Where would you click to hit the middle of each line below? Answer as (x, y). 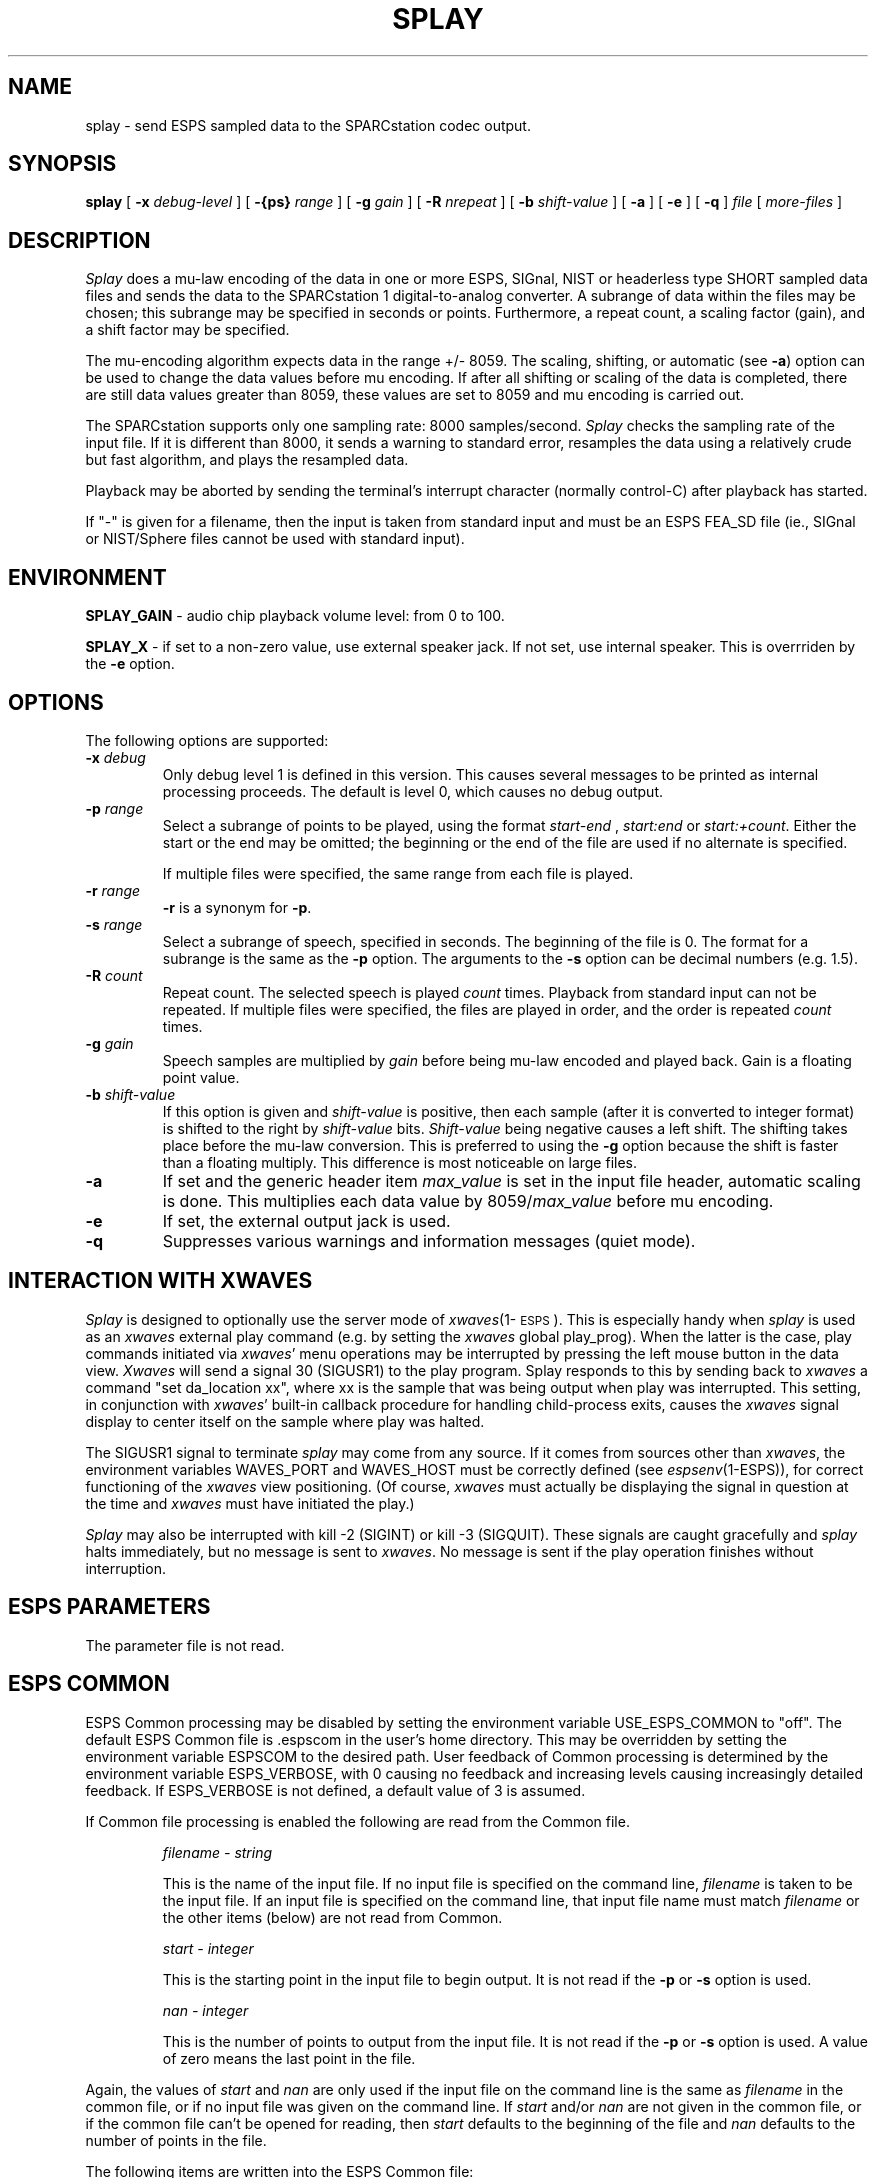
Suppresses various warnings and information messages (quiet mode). (429, 1240)
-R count (114, 975)
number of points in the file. (176, 2140)
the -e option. (130, 664)
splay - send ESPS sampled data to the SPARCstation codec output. (308, 125)
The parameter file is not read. (185, 1645)
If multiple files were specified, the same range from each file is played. (398, 873)
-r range (113, 890)
